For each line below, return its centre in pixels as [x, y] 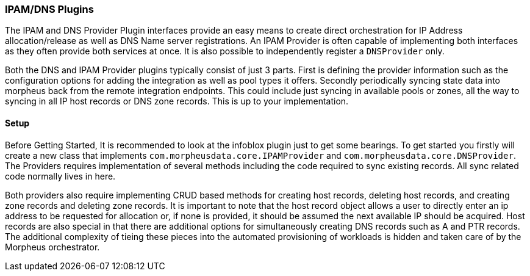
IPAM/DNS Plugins [49, 9]
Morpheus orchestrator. [52, 247]
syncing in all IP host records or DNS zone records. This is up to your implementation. [177, 101]
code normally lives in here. [60, 176]
